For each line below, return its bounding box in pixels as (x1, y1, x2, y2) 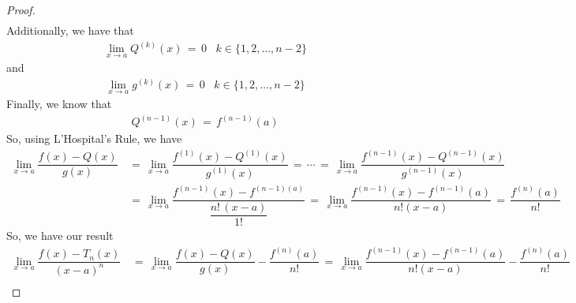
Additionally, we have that (6, 22, 134, 39)
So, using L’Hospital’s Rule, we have (6, 130, 182, 147)
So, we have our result (6, 227, 114, 244)
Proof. (6, 2, 36, 17)
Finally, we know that (6, 95, 112, 112)
